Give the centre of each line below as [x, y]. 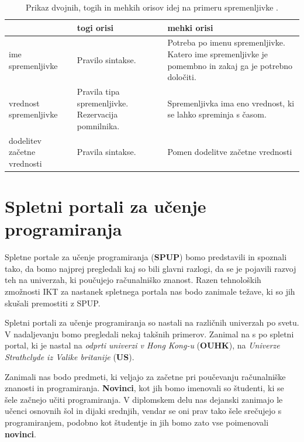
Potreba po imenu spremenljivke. [226, 42]
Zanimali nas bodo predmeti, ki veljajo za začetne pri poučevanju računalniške [145, 376]
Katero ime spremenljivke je [218, 54]
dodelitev [25, 140]
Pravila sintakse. [106, 152]
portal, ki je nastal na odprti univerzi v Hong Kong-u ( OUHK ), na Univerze [142, 345]
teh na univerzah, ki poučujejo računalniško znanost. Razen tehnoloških [133, 280]
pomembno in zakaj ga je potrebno [230, 65]
